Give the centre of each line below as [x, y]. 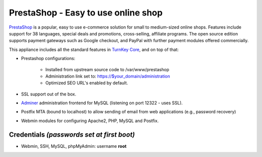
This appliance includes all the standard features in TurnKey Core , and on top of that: [94, 49]
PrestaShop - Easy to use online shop [86, 13]
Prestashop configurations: [48, 59]
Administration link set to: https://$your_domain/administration [108, 76]
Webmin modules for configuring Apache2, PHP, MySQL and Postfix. [90, 121]
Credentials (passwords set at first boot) [72, 134]
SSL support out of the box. [49, 94]
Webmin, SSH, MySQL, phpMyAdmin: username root [74, 146]
